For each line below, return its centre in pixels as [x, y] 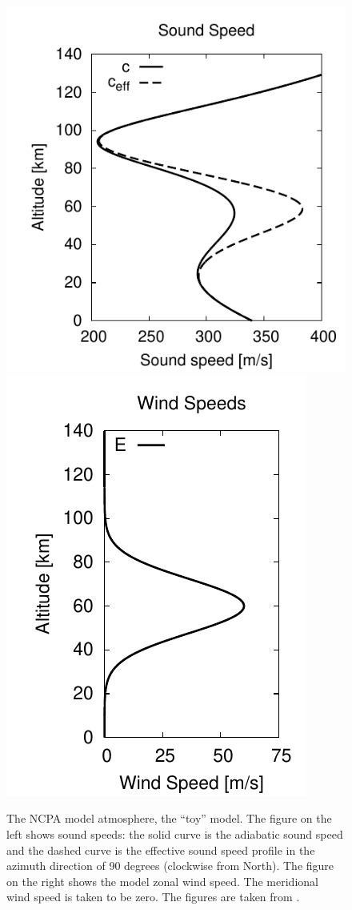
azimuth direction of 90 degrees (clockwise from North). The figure [170, 866]
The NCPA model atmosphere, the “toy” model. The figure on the [169, 818]
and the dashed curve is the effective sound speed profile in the [161, 850]
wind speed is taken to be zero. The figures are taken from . [153, 897]
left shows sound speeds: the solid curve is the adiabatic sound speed [175, 833]
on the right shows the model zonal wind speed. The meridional [162, 881]
